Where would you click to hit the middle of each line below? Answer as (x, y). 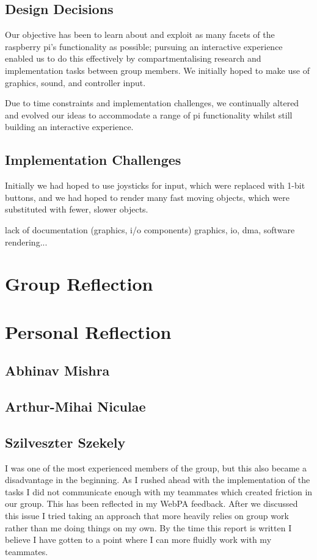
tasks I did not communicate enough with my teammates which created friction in (159, 491)
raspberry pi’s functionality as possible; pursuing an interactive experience (144, 46)
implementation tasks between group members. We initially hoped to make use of (157, 70)
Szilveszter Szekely (65, 442)
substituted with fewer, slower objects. (77, 209)
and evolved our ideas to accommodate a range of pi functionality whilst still (149, 115)
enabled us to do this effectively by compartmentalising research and (133, 58)
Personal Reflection (88, 331)
